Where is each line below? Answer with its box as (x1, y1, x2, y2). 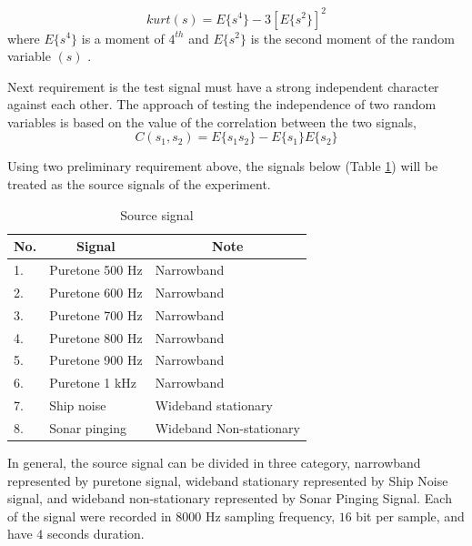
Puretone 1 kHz (49, 373, 137, 392)
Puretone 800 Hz (49, 328, 143, 347)
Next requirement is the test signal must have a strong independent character (7, 76, 439, 96)
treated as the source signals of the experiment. (7, 175, 271, 194)
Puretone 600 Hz (49, 282, 143, 301)
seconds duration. (46, 524, 145, 543)
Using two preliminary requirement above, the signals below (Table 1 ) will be (7, 157, 438, 176)
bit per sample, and (356, 506, 465, 525)
